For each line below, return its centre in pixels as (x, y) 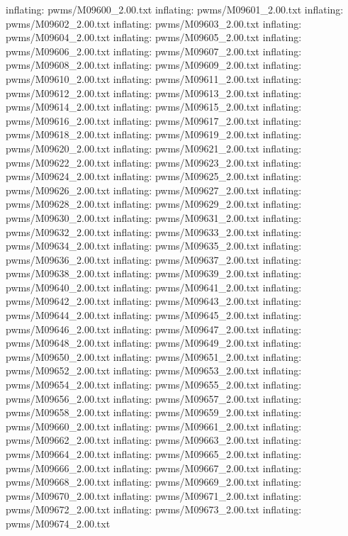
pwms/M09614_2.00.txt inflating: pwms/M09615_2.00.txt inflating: (154, 107)
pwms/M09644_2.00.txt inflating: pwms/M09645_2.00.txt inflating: (154, 315)
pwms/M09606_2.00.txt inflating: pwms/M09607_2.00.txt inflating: (154, 51)
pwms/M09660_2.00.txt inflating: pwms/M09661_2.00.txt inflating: (154, 426)
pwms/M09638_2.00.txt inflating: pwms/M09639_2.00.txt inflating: (154, 273)
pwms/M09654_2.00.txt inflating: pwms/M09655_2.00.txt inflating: (154, 385)
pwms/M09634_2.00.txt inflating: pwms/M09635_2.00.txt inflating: (154, 246)
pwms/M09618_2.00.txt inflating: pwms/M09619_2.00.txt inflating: (154, 134)
